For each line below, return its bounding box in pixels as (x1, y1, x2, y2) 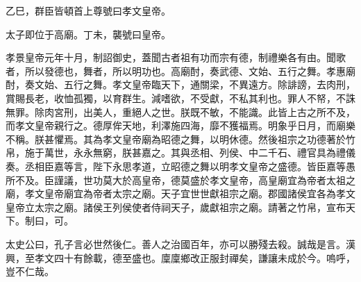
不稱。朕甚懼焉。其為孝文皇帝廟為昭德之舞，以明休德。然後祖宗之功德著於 (6, 131, 346, 146)
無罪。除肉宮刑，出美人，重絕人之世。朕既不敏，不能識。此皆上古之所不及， (6, 104, 355, 119)
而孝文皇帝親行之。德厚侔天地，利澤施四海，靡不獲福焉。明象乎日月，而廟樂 (6, 118, 355, 133)
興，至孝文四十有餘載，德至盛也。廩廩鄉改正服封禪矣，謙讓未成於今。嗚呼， (6, 250, 355, 265)
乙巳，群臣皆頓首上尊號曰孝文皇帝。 (6, 3, 171, 17)
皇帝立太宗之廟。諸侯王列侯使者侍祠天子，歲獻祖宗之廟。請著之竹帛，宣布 (6, 199, 346, 214)
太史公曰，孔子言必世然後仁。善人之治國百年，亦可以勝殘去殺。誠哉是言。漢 (6, 236, 355, 251)
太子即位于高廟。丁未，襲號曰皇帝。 (6, 26, 171, 41)
